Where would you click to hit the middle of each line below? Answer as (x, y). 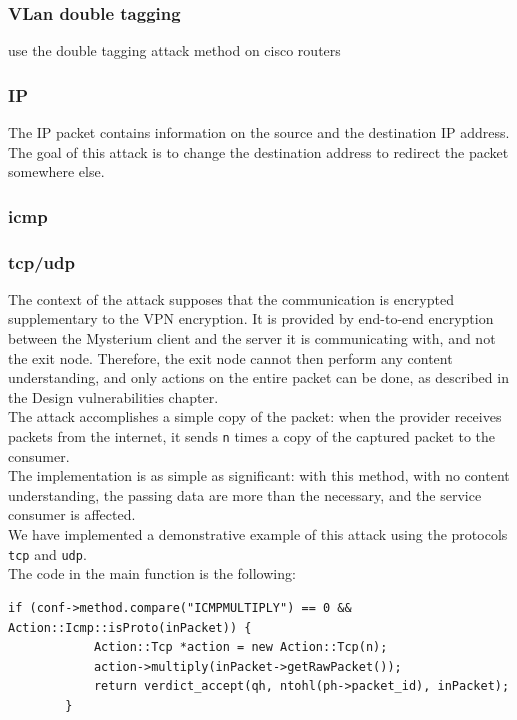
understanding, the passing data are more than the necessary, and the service (245, 494)
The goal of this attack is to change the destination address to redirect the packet (258, 151)
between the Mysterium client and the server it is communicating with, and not (252, 338)
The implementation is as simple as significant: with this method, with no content (259, 475)
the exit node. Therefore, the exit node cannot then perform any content (230, 357)
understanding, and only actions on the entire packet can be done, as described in (258, 377)
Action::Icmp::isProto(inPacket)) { (130, 627)
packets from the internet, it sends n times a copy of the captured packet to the (252, 436)
